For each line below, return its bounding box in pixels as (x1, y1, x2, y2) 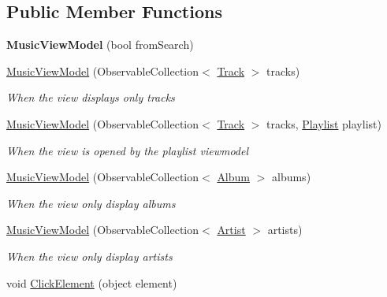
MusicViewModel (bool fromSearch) (6, 36, 194, 53)
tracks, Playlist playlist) (266, 115, 381, 132)
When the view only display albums (6, 195, 176, 211)
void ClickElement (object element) (6, 274, 177, 291)
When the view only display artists (6, 247, 173, 264)
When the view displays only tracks (6, 89, 175, 106)
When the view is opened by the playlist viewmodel (6, 142, 249, 158)
